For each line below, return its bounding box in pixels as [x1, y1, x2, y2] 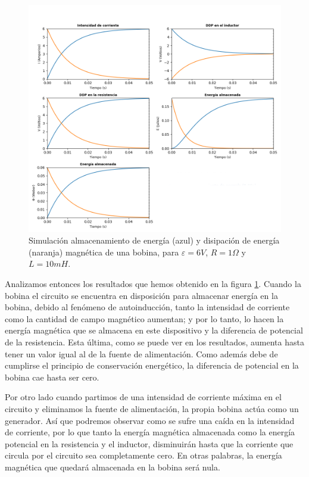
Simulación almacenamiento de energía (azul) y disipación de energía [29, 234, 280, 247]
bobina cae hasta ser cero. [5, 370, 99, 383]
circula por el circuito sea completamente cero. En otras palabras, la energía [5, 449, 282, 462]
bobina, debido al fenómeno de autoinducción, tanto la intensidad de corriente [5, 301, 290, 313]
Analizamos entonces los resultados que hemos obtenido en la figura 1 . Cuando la [5, 277, 301, 289]
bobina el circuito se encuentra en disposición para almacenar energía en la [5, 289, 278, 301]
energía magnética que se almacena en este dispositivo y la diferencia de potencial [5, 324, 303, 336]
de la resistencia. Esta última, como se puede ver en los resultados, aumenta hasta [5, 335, 304, 348]
